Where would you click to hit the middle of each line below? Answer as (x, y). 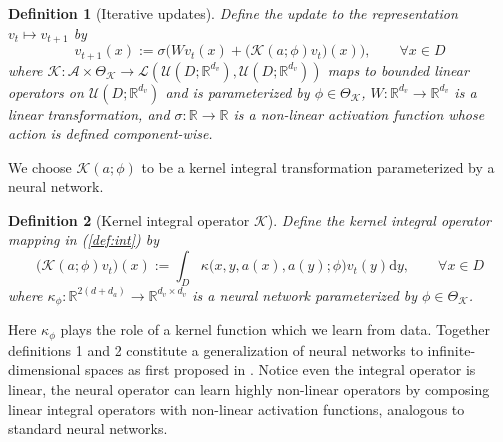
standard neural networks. (88, 428)
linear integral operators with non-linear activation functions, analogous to (236, 408)
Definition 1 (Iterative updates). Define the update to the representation (233, 13)
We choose (40, 166)
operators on (46, 91)
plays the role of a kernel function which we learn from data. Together (275, 329)
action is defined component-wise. (110, 133)
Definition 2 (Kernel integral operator (129, 219)
